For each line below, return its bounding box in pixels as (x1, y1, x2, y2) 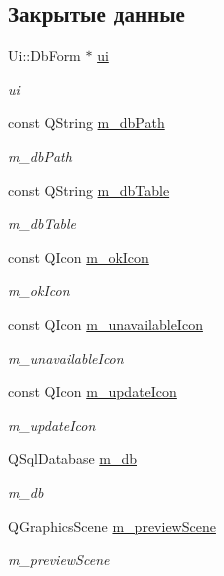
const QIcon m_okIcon (8, 246, 149, 267)
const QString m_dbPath (8, 112, 165, 133)
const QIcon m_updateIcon (8, 381, 177, 402)
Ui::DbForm (8, 45, 81, 66)
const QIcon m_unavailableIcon (8, 313, 203, 334)
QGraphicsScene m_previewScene (8, 515, 216, 536)
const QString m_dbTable (8, 179, 170, 200)
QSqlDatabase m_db (8, 448, 138, 469)
